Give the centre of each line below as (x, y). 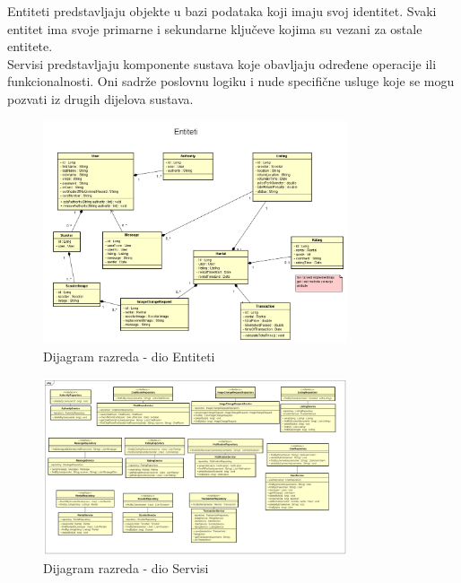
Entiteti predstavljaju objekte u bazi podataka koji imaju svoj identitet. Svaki (222, 11)
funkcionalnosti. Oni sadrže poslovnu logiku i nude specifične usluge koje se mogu (231, 81)
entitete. (30, 46)
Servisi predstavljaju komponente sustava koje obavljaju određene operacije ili (222, 63)
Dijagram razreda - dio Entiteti (129, 356)
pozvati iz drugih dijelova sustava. (100, 98)
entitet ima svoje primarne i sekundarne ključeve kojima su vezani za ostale (215, 28)
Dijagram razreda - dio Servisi (126, 567)
